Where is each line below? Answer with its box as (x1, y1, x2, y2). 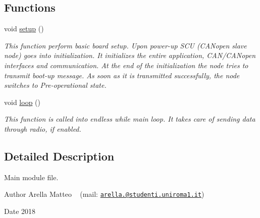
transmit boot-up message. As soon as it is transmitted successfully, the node (4, 70, 240, 80)
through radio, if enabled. (4, 123, 81, 134)
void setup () (4, 23, 44, 34)
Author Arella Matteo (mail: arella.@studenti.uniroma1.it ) (4, 189, 204, 199)
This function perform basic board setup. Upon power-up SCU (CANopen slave (4, 40, 247, 50)
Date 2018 (4, 206, 36, 216)
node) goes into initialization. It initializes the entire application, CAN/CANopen (4, 50, 256, 61)
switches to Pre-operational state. (4, 80, 107, 90)
